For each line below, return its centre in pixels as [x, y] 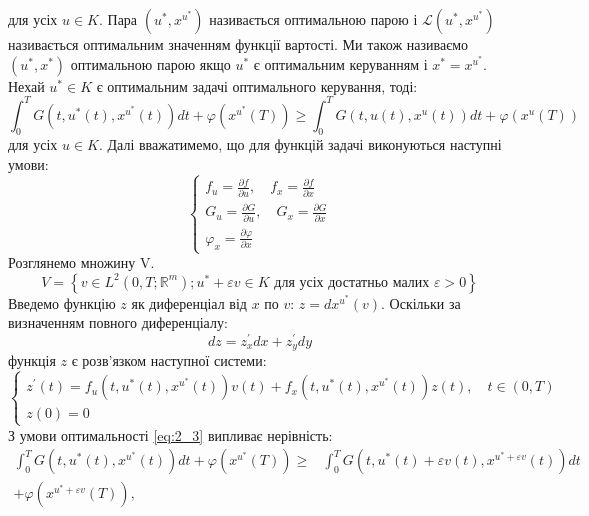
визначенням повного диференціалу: [118, 322]
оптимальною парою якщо [150, 63]
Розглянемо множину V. [81, 262]
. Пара [118, 19]
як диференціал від [189, 302]
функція [32, 360]
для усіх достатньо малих [352, 282]
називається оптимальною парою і [313, 19]
